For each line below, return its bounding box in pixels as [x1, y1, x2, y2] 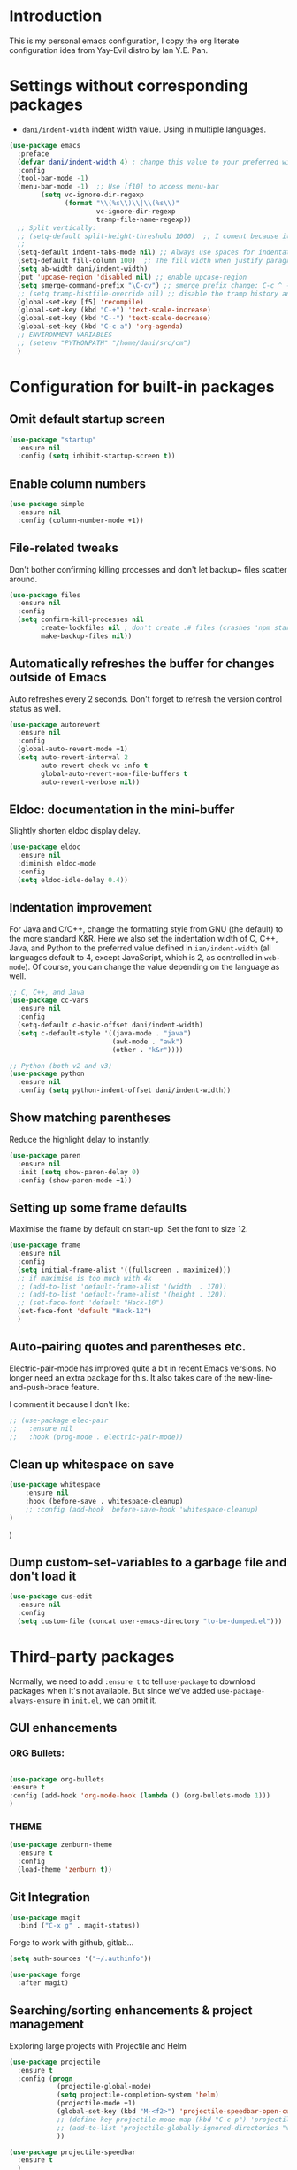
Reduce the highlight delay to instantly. [9, 1134, 151, 1144]
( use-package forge [9, 1971, 81, 1980]
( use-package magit [9, 1913, 81, 1922]
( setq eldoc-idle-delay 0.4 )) [17, 875, 128, 884]
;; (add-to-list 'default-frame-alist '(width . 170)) [17, 1281, 227, 1291]
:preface [17, 149, 49, 158]
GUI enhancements [9, 1720, 118, 1735]
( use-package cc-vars [9, 996, 89, 1005]
